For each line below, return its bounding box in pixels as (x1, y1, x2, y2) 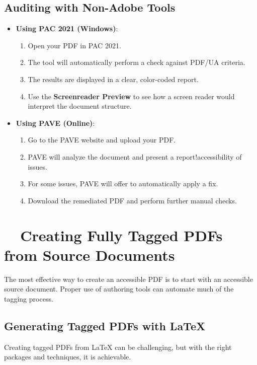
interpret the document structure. (28, 101, 132, 111)
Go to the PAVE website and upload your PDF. (28, 134, 176, 145)
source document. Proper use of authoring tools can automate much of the (4, 283, 234, 294)
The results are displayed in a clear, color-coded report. (28, 74, 199, 84)
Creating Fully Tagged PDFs (20, 225, 223, 245)
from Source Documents (4, 244, 175, 265)
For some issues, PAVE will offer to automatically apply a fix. (28, 178, 218, 189)
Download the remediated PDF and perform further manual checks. (28, 195, 237, 205)
